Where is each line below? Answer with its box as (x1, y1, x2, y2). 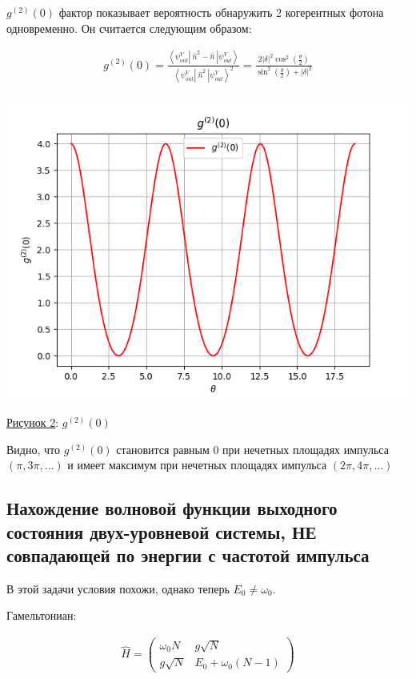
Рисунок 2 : (6, 414, 59, 430)
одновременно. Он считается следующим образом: (6, 19, 252, 36)
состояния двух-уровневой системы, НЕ (6, 519, 317, 544)
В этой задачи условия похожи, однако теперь (6, 580, 230, 597)
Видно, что (6, 440, 60, 457)
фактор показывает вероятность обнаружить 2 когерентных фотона (58, 4, 384, 20)
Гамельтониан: (6, 607, 77, 624)
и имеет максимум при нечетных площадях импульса (67, 456, 327, 473)
